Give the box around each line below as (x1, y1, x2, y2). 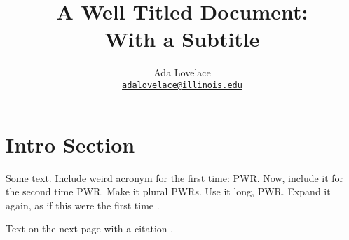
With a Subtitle (104, 24, 260, 53)
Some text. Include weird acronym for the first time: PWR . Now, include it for (6, 170, 344, 185)
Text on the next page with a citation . (6, 221, 174, 236)
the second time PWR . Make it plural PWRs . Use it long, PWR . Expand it (6, 184, 331, 199)
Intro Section (6, 129, 135, 158)
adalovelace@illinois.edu (122, 80, 242, 90)
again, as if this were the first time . (6, 197, 160, 212)
